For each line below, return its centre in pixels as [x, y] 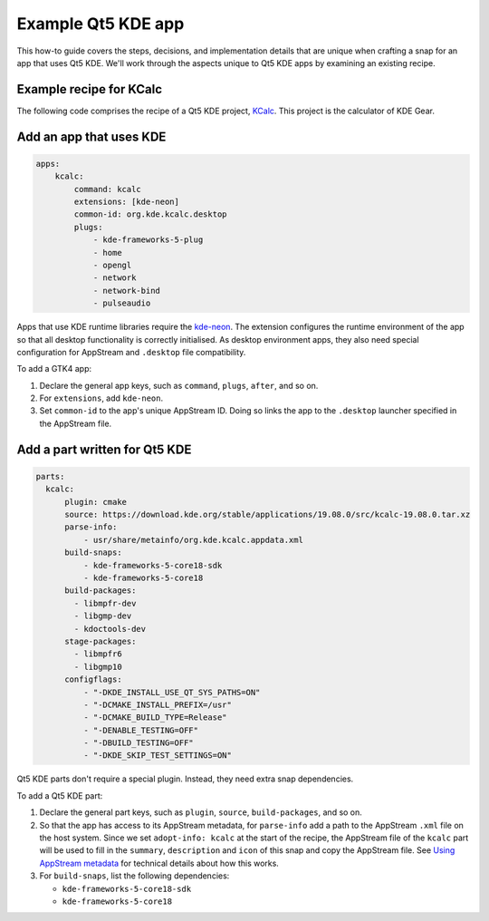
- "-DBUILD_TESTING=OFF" [138, 743]
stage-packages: [101, 641]
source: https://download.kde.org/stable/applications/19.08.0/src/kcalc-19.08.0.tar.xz [268, 515]
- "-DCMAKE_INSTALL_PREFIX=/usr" [158, 704]
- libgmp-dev [103, 616]
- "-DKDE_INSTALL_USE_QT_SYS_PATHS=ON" [172, 692]
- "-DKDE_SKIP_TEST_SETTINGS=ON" [158, 756]
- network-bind [126, 291]
